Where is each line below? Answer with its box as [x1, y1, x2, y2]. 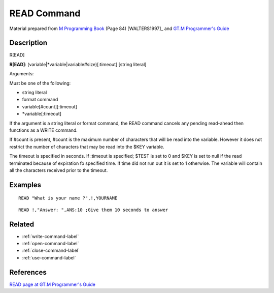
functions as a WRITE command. [9, 127, 78, 133]
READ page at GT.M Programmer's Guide [9, 281, 96, 287]
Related [9, 220, 35, 228]
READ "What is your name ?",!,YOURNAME [18, 195, 118, 201]
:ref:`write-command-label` [22, 233, 79, 239]
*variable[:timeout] [22, 111, 62, 117]
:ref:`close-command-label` [22, 247, 80, 254]
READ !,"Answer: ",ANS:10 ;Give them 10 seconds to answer [18, 207, 168, 213]
